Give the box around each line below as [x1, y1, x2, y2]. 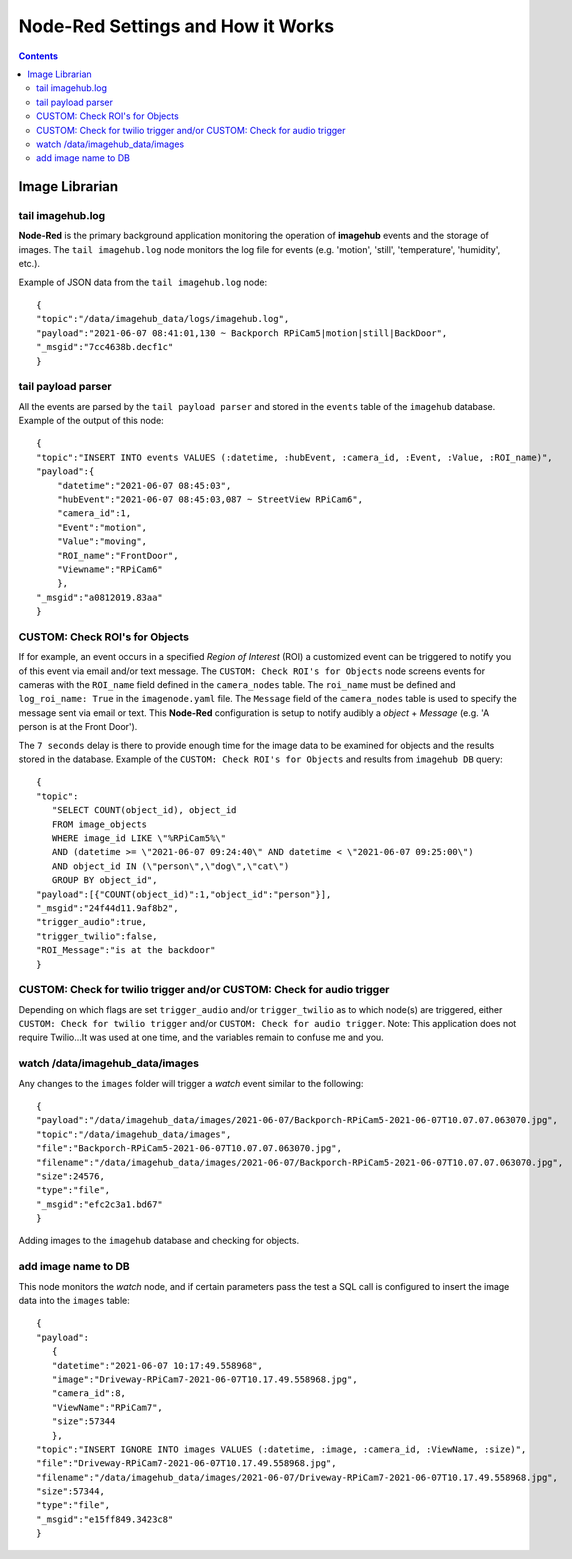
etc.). [18, 258, 40, 270]
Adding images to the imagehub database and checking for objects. [18, 1235, 300, 1247]
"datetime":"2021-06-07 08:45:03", [56, 480, 232, 491]
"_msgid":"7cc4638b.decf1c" [36, 341, 174, 353]
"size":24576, [36, 1170, 105, 1182]
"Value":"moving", [56, 536, 148, 547]
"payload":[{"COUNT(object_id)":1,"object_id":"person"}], [36, 888, 332, 900]
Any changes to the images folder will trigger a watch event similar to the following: [18, 1077, 364, 1089]
